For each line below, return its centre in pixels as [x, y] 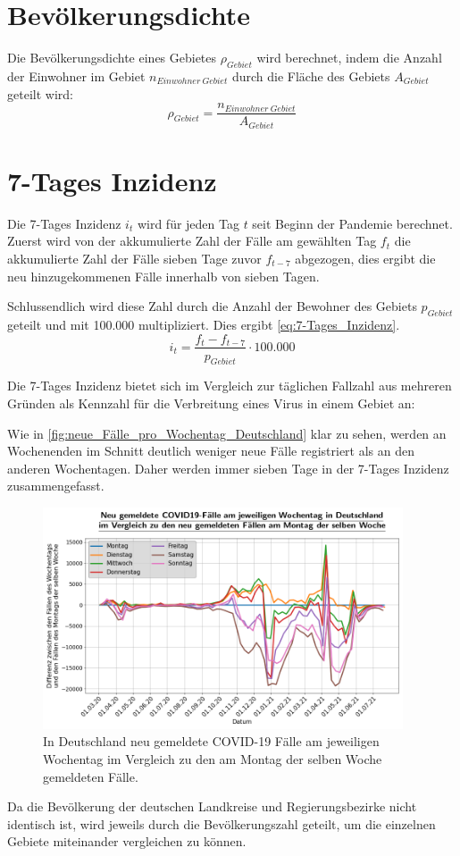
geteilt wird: [40, 93]
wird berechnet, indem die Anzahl [349, 58]
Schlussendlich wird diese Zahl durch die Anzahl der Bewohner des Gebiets [212, 306]
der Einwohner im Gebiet [76, 76]
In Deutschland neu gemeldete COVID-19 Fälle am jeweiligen [211, 741]
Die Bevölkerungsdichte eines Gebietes [112, 58]
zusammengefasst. [56, 486]
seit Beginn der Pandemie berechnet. [352, 223]
